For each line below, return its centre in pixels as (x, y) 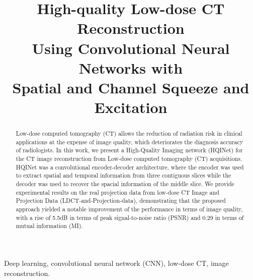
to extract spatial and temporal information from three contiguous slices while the (123, 175)
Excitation (131, 107)
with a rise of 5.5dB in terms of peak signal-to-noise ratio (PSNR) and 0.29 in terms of (130, 217)
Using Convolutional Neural (131, 48)
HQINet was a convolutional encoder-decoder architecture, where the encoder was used (130, 167)
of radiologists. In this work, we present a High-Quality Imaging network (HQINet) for (129, 150)
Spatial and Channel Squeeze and (131, 87)
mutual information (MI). (49, 226)
